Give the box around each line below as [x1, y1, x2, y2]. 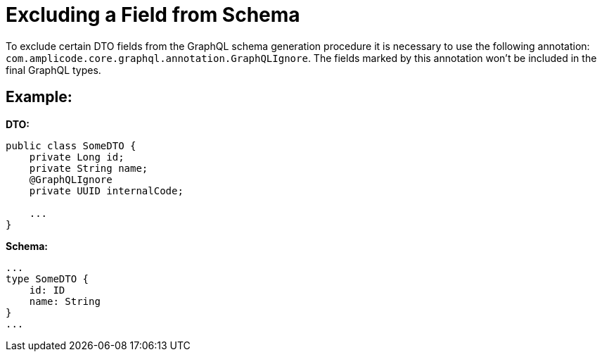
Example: [6, 88, 72, 106]
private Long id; [29, 151, 124, 163]
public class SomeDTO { [6, 139, 136, 151]
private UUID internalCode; [29, 184, 184, 196]
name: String [29, 295, 101, 307]
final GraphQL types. [6, 63, 101, 76]
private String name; [29, 162, 148, 174]
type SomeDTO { [6, 273, 89, 284]
